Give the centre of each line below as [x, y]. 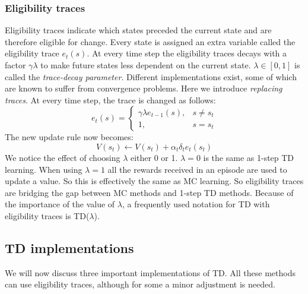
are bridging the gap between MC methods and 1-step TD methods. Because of [149, 192]
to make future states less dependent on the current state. [146, 65]
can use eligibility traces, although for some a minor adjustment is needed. [140, 284]
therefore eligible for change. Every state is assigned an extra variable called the [150, 41]
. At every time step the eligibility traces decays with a [187, 53]
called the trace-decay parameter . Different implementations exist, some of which [151, 76]
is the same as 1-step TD [249, 157]
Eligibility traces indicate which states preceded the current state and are [138, 30]
